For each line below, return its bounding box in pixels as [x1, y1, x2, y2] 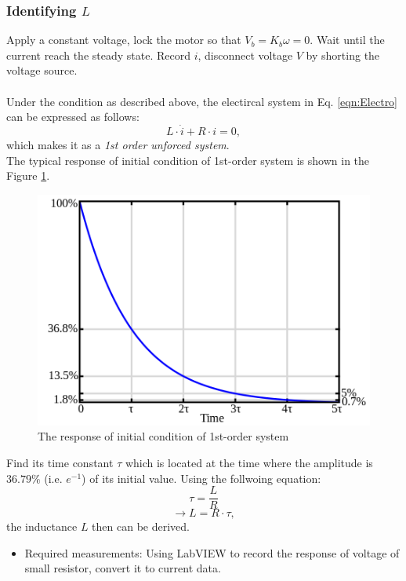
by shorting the [306, 46, 380, 63]
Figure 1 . [6, 167, 50, 184]
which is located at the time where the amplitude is [125, 455, 373, 470]
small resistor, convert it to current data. [24, 560, 221, 576]
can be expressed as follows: [6, 108, 140, 125]
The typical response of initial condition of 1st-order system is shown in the [6, 152, 370, 168]
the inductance [6, 518, 78, 535]
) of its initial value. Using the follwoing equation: [82, 470, 321, 486]
